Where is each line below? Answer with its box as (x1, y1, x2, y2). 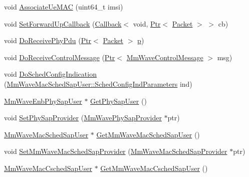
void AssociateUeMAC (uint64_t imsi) (4, 2, 123, 12)
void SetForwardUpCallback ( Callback (4, 18, 122, 29)
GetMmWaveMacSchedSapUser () (96, 129, 200, 139)
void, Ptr (133, 18, 161, 29)
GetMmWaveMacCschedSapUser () (100, 162, 208, 173)
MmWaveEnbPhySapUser (4, 95, 82, 106)
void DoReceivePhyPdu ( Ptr (4, 35, 92, 46)
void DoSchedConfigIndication (4, 69, 97, 79)
